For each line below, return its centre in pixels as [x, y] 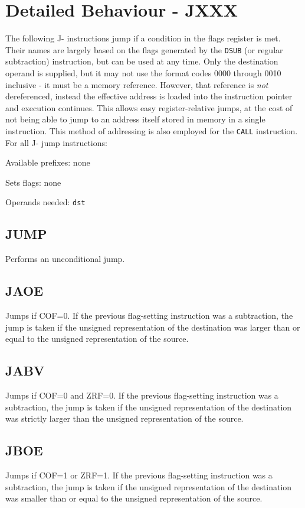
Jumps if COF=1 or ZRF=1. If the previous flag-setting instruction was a [139, 475]
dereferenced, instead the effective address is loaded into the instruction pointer [149, 96]
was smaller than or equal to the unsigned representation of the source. [134, 498]
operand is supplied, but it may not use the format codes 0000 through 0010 [143, 72]
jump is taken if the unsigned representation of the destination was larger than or [153, 327]
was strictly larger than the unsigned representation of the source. [124, 418]
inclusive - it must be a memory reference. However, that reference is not [137, 84]
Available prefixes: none [48, 162]
